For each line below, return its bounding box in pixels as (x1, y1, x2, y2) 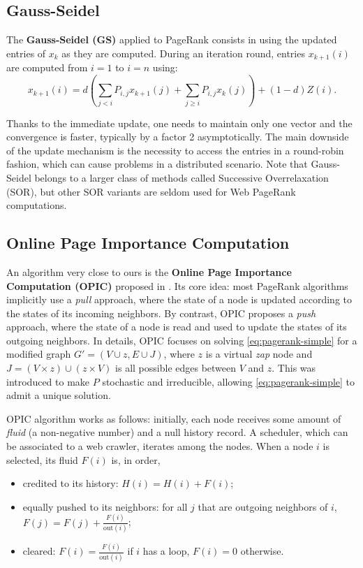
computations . (6, 198, 67, 212)
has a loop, (142, 544, 190, 558)
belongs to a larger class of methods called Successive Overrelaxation (34, 170, 329, 184)
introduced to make (6, 374, 90, 388)
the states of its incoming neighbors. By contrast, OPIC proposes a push (6, 305, 316, 320)
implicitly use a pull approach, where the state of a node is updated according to (6, 292, 352, 307)
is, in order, (111, 452, 161, 467)
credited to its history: (22, 476, 119, 490)
